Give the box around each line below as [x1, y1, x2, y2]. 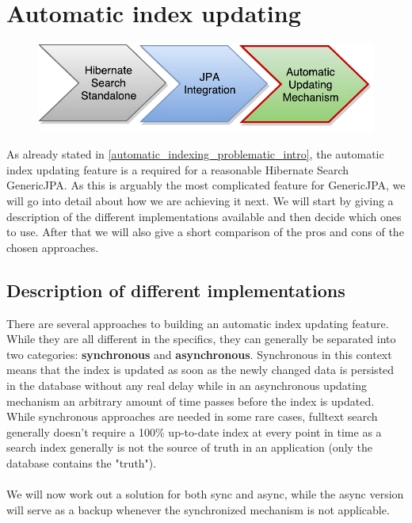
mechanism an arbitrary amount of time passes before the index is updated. [6, 392, 375, 409]
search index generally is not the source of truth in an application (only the [6, 439, 373, 456]
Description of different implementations [6, 277, 345, 302]
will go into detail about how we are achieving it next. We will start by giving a [6, 192, 394, 208]
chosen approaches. [6, 239, 99, 255]
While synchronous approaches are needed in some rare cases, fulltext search [6, 408, 378, 425]
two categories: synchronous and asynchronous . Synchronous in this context [6, 345, 392, 362]
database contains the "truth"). [6, 454, 157, 471]
